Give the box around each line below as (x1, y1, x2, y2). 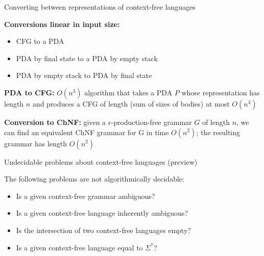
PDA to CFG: (4, 87, 55, 97)
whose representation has (181, 87, 260, 97)
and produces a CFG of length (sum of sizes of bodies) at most (32, 98, 230, 109)
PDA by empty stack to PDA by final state (16, 70, 152, 81)
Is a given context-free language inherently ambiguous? (16, 208, 188, 218)
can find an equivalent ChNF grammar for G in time (4, 126, 169, 137)
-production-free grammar (111, 116, 192, 127)
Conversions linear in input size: (4, 18, 120, 29)
